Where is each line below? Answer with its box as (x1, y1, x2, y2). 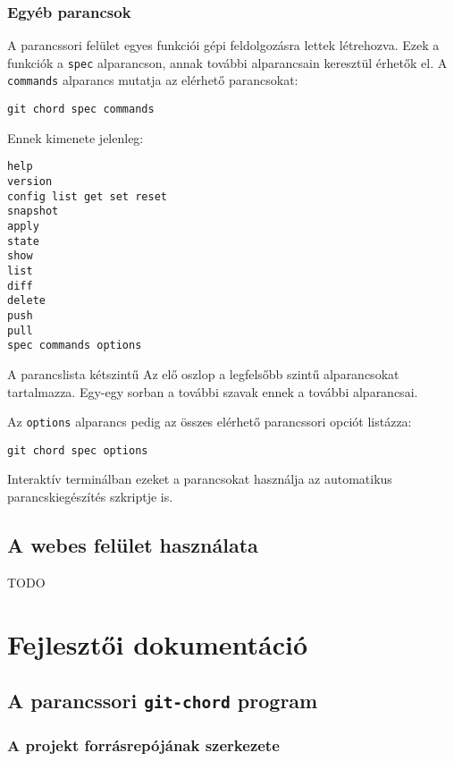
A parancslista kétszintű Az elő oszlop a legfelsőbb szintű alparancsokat (7, 364, 399, 383)
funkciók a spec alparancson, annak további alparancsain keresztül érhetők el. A (7, 53, 448, 72)
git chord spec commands (7, 103, 155, 116)
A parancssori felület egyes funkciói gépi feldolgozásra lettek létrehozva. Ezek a (7, 36, 440, 55)
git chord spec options (7, 444, 148, 457)
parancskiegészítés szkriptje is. (7, 487, 173, 505)
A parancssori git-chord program (7, 687, 318, 714)
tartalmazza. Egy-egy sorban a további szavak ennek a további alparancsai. (7, 382, 418, 401)
